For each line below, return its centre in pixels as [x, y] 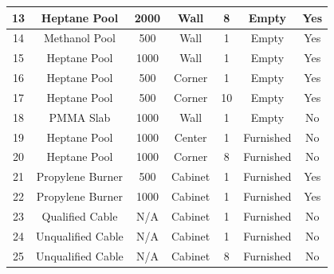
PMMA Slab [80, 117]
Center [191, 137]
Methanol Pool [79, 38]
